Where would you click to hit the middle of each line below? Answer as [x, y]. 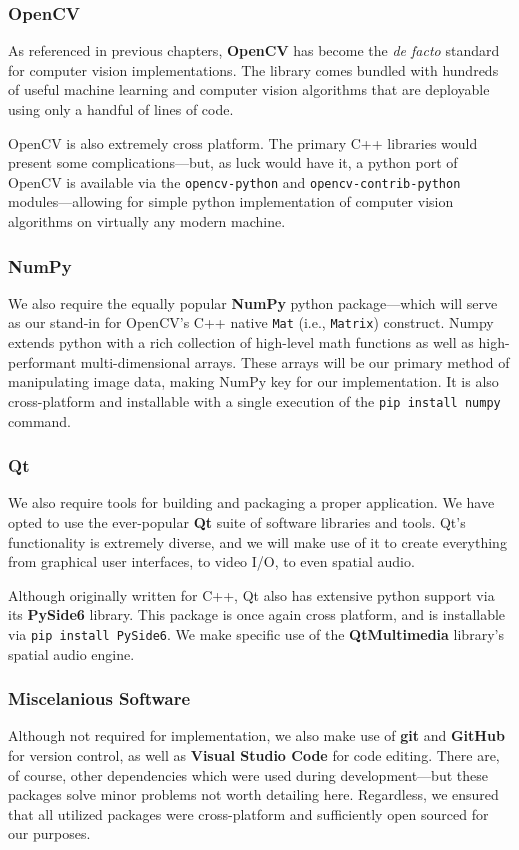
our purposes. [49, 833]
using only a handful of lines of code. [121, 109]
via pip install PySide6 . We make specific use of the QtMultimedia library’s [256, 633]
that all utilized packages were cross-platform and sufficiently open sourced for [248, 813]
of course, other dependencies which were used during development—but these [248, 774]
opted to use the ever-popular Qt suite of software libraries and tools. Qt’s [237, 521]
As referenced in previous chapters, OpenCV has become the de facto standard [254, 50]
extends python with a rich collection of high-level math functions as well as [241, 342]
